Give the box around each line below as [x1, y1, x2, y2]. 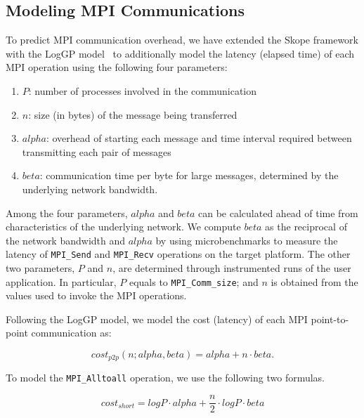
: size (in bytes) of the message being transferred [28, 107, 238, 122]
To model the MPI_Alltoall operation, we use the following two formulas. [6, 370, 325, 385]
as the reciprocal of [265, 219, 347, 234]
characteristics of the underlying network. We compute [6, 219, 241, 234]
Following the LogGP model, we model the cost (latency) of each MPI [6, 311, 308, 326]
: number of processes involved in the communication [28, 83, 257, 98]
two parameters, [6, 260, 75, 275]
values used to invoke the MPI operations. [6, 288, 187, 303]
